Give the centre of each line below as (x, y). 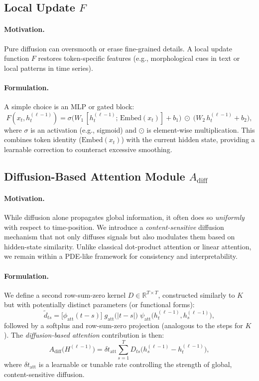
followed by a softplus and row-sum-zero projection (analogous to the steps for (124, 325)
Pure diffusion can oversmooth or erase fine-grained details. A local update (118, 48)
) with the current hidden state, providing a (188, 139)
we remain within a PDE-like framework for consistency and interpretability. (121, 256)
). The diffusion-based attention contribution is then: (84, 335)
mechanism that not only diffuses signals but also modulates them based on (120, 237)
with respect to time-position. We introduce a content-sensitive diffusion (114, 227)
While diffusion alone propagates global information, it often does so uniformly (124, 217)
